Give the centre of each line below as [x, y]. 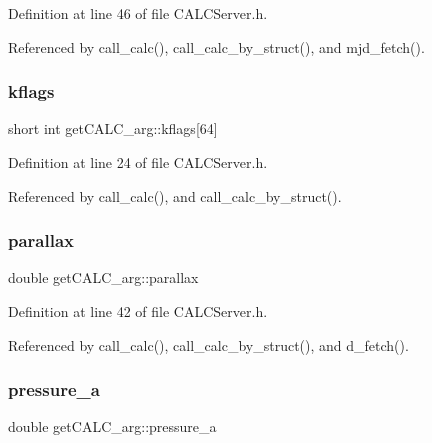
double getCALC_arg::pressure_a [112, 426]
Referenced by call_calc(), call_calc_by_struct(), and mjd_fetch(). [216, 46]
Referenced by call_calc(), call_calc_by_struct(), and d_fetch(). [208, 344]
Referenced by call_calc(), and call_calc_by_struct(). [175, 195]
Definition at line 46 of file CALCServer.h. [138, 13]
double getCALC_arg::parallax [103, 277]
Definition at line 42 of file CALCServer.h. [138, 311]
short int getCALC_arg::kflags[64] [113, 128]
